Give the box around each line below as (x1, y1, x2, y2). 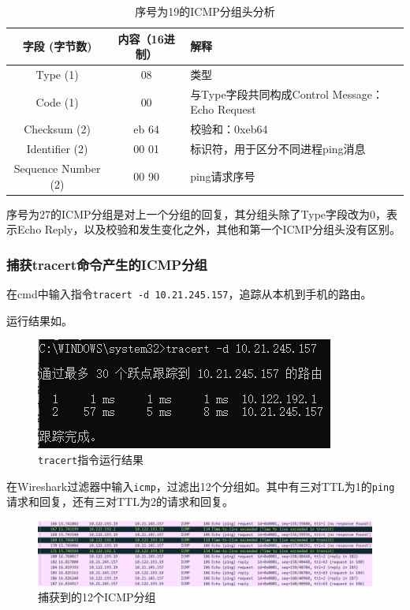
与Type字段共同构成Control (190, 85, 329, 102)
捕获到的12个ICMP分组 (38, 589, 156, 605)
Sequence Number (13, 160, 101, 176)
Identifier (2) (26, 140, 88, 157)
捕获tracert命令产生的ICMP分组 (6, 254, 207, 274)
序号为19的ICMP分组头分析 (135, 3, 275, 19)
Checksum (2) (24, 121, 91, 137)
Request (217, 101, 256, 118)
